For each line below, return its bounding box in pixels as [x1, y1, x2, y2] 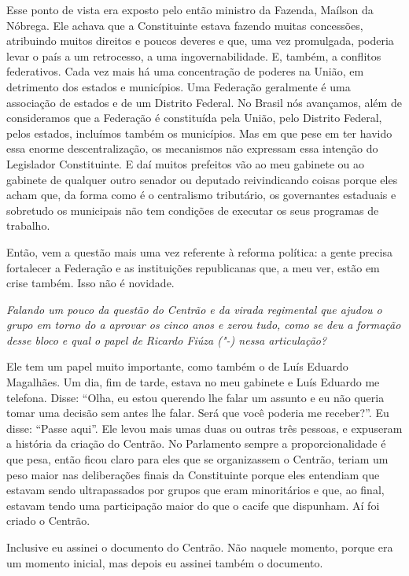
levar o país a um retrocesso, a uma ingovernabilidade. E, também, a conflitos [6, 47, 381, 64]
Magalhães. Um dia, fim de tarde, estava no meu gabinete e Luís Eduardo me [6, 374, 380, 390]
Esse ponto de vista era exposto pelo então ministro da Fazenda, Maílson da [6, 2, 374, 17]
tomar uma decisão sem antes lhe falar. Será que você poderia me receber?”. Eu [6, 404, 389, 421]
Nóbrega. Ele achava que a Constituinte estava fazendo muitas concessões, [6, 17, 363, 33]
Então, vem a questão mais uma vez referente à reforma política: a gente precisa [6, 243, 392, 260]
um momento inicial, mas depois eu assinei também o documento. [6, 554, 323, 570]
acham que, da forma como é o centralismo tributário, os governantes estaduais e [6, 186, 396, 203]
